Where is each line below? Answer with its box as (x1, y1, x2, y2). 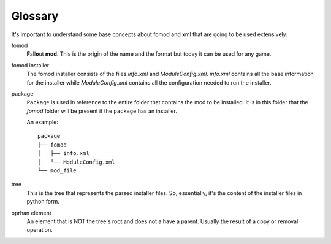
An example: (26, 118, 58, 126)
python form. (26, 198, 59, 205)
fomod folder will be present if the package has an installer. (26, 107, 178, 115)
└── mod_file (37, 167, 77, 174)
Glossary (11, 9, 59, 23)
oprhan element (11, 209, 51, 216)
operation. (26, 226, 53, 234)
